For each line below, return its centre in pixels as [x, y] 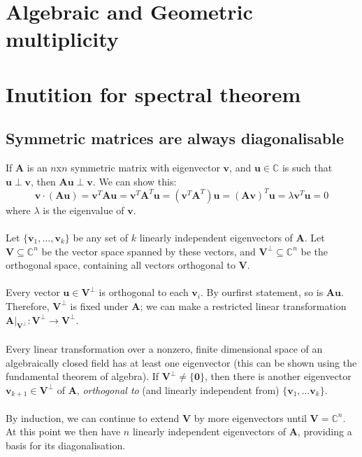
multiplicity [62, 39]
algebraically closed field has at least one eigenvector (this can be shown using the [181, 362]
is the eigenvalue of [84, 210]
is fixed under [99, 305]
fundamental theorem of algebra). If [82, 376]
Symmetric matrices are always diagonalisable [175, 138]
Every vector [33, 292]
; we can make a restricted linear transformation [243, 305]
